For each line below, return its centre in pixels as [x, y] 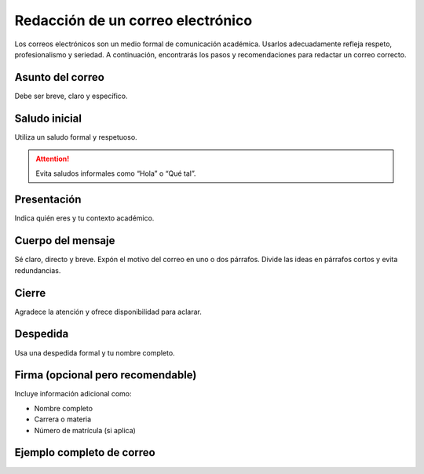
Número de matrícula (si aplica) [85, 430]
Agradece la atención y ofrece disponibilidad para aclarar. [108, 312]
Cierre [30, 293]
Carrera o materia [63, 419]
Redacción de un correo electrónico [133, 20]
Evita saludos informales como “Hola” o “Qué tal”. [116, 173]
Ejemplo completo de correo [85, 452]
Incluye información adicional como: [73, 394]
